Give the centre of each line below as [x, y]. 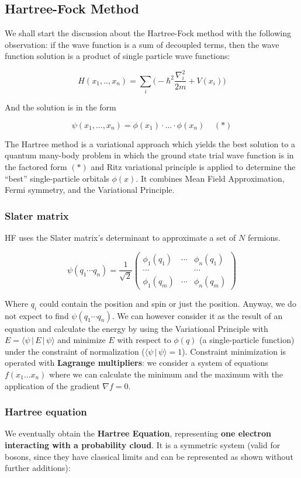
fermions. [264, 238]
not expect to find [37, 315]
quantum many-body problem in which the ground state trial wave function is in [149, 155]
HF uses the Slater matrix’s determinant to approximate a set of [120, 238]
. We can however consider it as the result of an [197, 315]
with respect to [144, 340]
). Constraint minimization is [234, 351]
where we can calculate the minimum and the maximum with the [166, 374]
